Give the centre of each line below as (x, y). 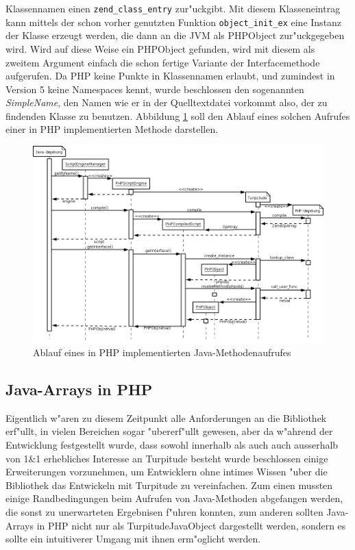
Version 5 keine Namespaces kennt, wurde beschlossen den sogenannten (155, 89)
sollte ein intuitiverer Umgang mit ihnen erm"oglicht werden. (133, 539)
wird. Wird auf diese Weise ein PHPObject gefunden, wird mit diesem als (160, 48)
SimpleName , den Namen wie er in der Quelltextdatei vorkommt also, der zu (167, 102)
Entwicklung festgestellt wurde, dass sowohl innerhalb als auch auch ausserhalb (172, 444)
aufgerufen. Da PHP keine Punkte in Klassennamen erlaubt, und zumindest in (170, 76)
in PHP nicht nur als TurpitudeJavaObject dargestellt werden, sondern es (191, 525)
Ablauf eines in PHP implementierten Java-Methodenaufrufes (162, 352)
